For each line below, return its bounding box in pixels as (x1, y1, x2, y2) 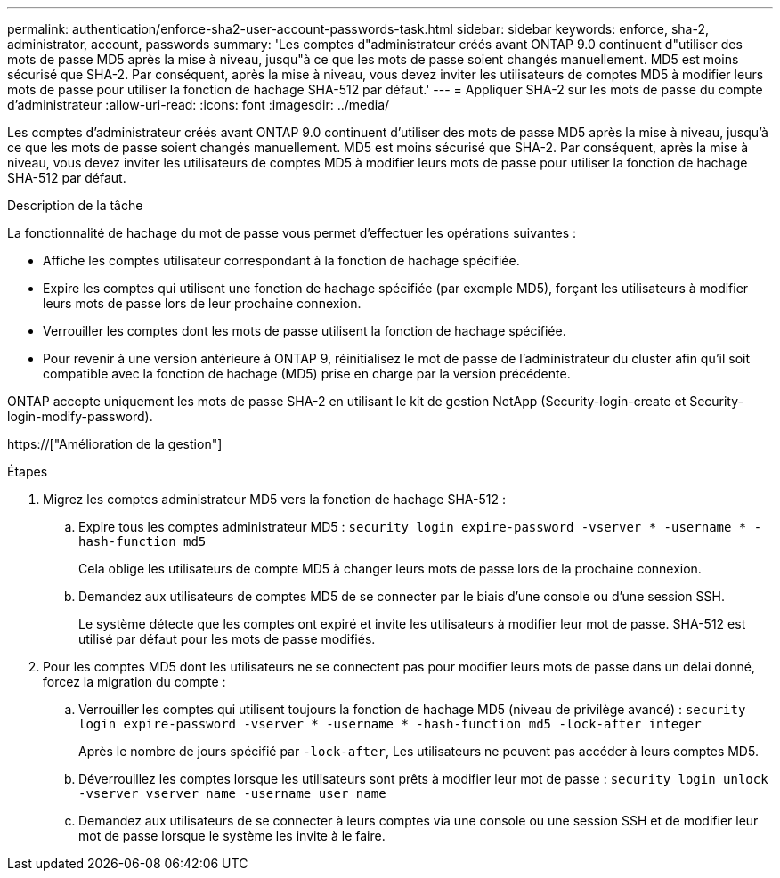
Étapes (7, 464, 48, 479)
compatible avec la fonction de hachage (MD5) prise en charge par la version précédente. (43, 366, 571, 381)
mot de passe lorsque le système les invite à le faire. (78, 828, 386, 843)
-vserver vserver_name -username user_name (78, 786, 386, 801)
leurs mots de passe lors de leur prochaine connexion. (43, 296, 362, 311)
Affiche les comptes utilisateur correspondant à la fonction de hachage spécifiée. (43, 253, 520, 268)
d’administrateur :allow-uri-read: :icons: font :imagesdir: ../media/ (7, 97, 390, 112)
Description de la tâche (7, 198, 143, 213)
